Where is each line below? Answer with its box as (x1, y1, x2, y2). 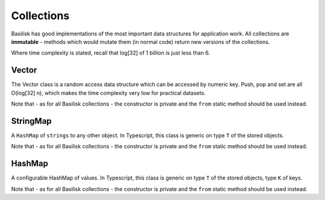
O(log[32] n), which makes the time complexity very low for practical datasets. (11, 89, 206, 96)
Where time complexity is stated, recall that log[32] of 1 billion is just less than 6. (11, 49, 211, 56)
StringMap (11, 116, 52, 126)
